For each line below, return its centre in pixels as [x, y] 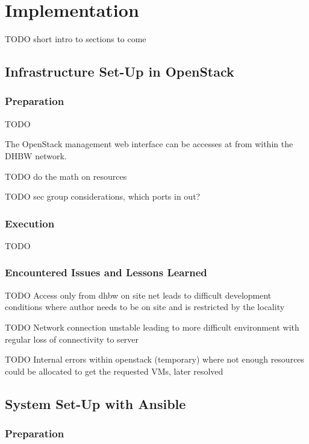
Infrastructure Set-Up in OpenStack [120, 71]
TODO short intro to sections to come [76, 39]
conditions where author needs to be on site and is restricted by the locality [145, 307]
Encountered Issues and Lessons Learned [106, 272]
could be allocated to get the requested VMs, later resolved [114, 371]
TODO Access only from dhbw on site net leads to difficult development [138, 295]
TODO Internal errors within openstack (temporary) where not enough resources [155, 359]
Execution [30, 223]
